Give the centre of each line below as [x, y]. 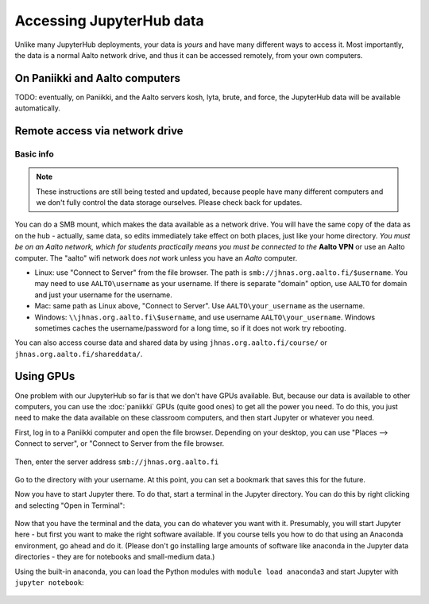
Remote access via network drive [99, 131]
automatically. [38, 108]
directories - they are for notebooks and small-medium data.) [115, 557]
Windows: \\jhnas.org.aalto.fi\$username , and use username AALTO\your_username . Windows [205, 317]
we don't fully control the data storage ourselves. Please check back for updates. [169, 202]
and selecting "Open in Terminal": [70, 505]
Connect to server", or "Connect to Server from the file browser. [120, 443]
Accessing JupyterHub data [109, 21]
